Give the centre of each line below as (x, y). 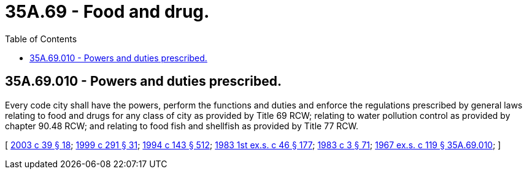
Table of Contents (41, 39)
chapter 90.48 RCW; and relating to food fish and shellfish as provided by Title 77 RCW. (182, 126)
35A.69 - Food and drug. (107, 12)
